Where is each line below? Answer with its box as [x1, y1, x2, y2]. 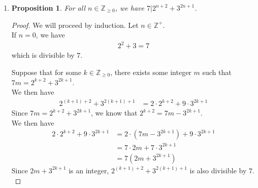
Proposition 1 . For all [11, 3, 85, 13]
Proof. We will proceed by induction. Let [11, 19, 139, 30]
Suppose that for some [11, 66, 81, 77]
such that [202, 66, 232, 77]
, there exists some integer [110, 66, 191, 77]
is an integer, [69, 165, 109, 175]
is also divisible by [189, 165, 247, 175]
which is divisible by [11, 50, 75, 60]
